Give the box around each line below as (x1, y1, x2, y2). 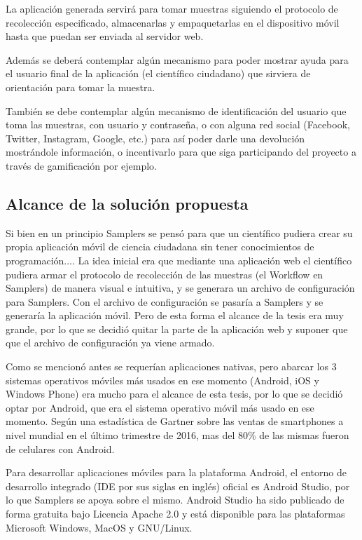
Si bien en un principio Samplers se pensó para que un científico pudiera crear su (6, 225, 353, 240)
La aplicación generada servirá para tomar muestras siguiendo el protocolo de (6, 1, 338, 15)
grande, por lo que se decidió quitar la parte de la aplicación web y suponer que (6, 321, 348, 336)
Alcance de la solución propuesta (6, 192, 249, 214)
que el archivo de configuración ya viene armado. (6, 335, 215, 350)
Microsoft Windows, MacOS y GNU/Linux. (6, 520, 193, 534)
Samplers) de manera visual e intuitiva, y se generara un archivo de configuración (6, 281, 355, 295)
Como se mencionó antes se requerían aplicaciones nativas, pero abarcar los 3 (6, 359, 337, 374)
